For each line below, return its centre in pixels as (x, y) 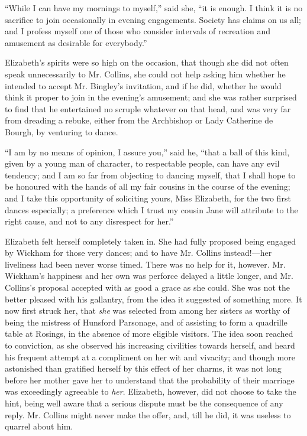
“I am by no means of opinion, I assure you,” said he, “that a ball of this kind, (147, 152)
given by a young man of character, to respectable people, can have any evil (142, 163)
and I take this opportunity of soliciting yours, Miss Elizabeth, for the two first (148, 198)
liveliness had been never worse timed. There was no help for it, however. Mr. (145, 264)
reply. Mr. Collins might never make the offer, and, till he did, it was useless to (148, 414)
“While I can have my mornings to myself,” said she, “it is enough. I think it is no (154, 8)
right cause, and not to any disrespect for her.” (89, 221)
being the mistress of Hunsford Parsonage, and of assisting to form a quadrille (146, 322)
